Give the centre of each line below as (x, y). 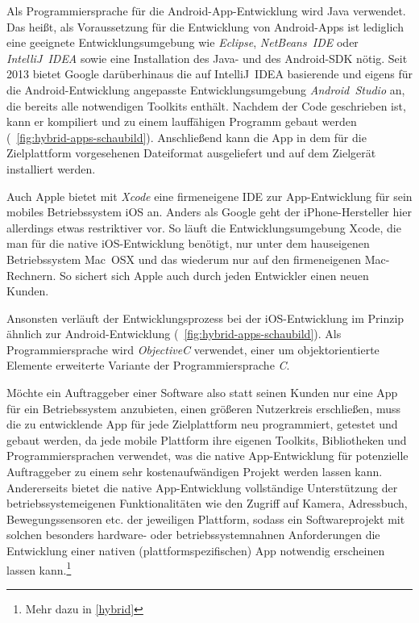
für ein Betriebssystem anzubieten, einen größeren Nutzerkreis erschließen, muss (204, 408)
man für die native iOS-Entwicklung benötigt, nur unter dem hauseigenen (188, 243)
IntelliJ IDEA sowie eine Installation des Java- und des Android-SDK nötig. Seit (207, 58)
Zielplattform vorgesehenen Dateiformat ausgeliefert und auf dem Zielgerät (191, 153)
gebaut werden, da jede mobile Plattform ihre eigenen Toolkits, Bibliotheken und (207, 439)
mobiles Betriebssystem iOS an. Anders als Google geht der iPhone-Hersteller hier (209, 212)
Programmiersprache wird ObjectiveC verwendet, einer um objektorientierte (193, 349)
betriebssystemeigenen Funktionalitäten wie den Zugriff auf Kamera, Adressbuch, (207, 503)
